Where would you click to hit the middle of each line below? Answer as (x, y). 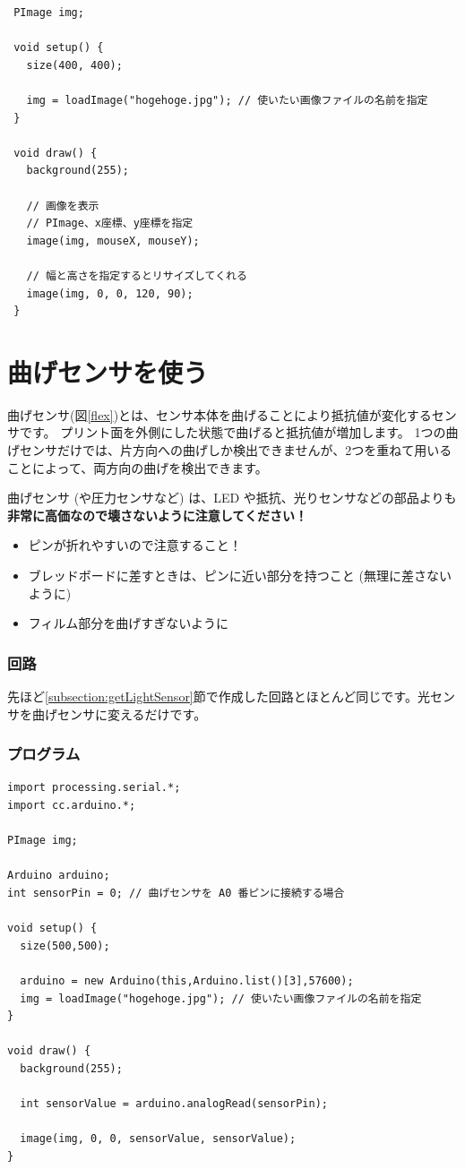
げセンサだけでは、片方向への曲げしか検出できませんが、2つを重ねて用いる (230, 450)
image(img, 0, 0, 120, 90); (110, 293)
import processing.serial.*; (94, 788)
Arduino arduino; (59, 876)
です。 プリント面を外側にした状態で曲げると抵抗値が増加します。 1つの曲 (239, 432)
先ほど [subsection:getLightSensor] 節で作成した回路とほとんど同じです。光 (219, 696)
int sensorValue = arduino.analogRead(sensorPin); (174, 1104)
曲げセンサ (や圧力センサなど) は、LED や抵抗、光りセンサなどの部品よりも (232, 498)
